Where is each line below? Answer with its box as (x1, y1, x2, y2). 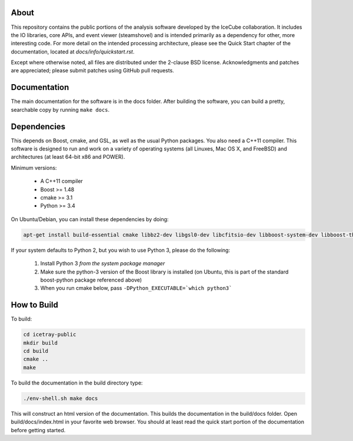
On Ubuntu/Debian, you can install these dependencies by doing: (11, 215, 169, 223)
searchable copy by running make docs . (11, 106, 110, 113)
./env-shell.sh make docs (23, 395, 98, 402)
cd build (23, 348, 49, 354)
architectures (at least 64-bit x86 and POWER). (11, 153, 125, 161)
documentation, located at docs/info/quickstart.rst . (11, 48, 135, 55)
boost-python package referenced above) (40, 276, 142, 283)
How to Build (11, 300, 59, 310)
